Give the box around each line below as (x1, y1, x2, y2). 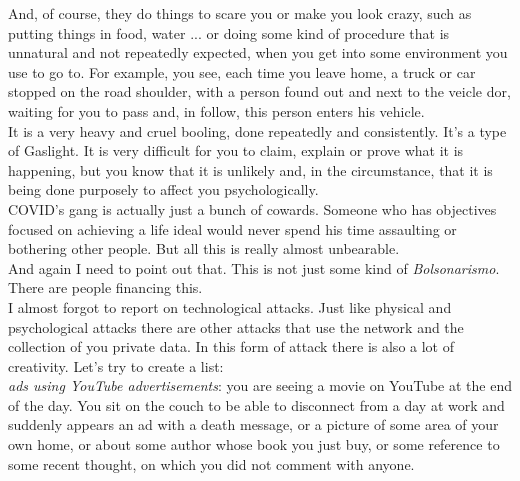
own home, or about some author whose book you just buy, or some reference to (8, 434, 500, 455)
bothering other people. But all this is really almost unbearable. (8, 238, 400, 259)
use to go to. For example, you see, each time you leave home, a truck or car (8, 61, 476, 82)
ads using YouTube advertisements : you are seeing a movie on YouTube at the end (8, 375, 512, 396)
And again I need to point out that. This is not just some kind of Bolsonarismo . (8, 257, 500, 278)
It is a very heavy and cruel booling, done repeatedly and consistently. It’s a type (8, 120, 507, 141)
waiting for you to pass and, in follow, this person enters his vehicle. (8, 100, 425, 121)
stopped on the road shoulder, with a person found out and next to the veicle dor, (8, 81, 511, 102)
